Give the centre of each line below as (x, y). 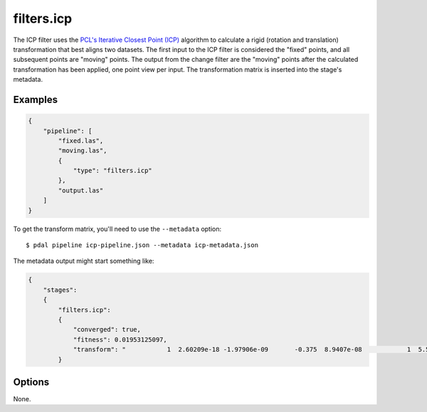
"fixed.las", (81, 141)
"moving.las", (83, 151)
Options (31, 382)
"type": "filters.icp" (112, 171)
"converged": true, (107, 330)
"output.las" (81, 190)
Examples (36, 99)
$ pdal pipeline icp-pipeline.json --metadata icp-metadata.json (142, 245)
